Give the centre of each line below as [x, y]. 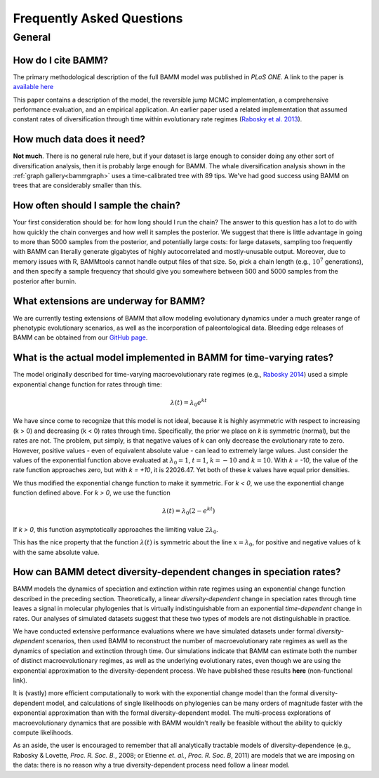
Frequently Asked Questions [98, 18]
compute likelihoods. [43, 732]
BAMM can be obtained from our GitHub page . [80, 337]
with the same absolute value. [56, 552]
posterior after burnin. [45, 281]
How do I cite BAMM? [61, 60]
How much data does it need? [79, 139]
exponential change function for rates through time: [87, 384]
